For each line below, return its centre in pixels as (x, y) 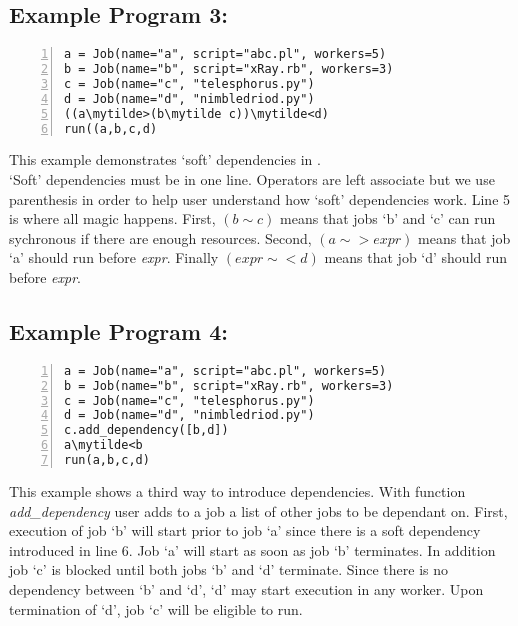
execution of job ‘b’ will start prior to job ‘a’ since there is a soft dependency (245, 530)
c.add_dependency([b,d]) (146, 430)
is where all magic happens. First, (112, 218)
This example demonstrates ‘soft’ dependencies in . (165, 159)
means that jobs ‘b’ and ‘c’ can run (388, 218)
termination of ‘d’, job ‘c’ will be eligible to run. (156, 608)
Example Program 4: (118, 331)
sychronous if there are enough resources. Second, (160, 237)
